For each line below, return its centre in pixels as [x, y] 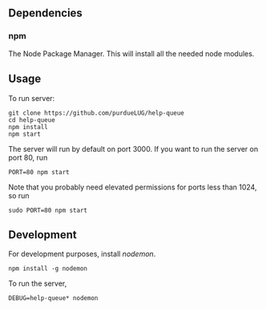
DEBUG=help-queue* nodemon [53, 299]
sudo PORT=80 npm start [48, 210]
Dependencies [45, 13]
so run [19, 195]
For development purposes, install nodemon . [82, 254]
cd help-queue [32, 120]
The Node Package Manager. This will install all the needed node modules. [131, 53]
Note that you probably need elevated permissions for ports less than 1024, [133, 187]
